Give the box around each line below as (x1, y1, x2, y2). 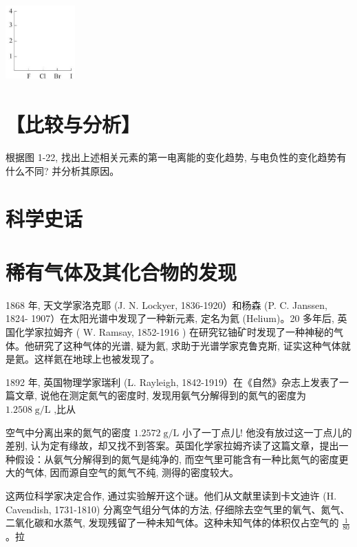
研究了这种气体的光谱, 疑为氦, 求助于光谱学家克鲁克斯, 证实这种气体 (34, 338, 341, 352)
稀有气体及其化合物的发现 (6, 257, 237, 286)
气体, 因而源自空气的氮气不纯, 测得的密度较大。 (24, 465, 239, 480)
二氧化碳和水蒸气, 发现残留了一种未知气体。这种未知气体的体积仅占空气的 (6, 515, 339, 530)
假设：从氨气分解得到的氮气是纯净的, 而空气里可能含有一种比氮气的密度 (14, 451, 339, 466)
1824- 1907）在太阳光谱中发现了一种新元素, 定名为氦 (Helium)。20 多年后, (6, 311, 334, 325)
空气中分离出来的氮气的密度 (6, 425, 131, 439)
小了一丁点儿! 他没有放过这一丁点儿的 (182, 425, 352, 439)
